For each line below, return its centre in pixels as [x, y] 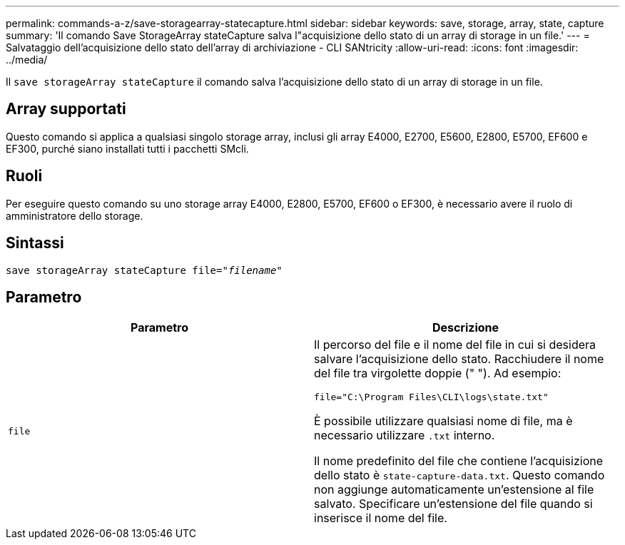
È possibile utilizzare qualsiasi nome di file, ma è [443, 421]
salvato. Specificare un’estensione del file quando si [453, 504]
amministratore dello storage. [75, 215]
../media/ [27, 60]
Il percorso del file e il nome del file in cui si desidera [455, 345]
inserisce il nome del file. [381, 518]
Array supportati [66, 109]
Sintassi [35, 243]
